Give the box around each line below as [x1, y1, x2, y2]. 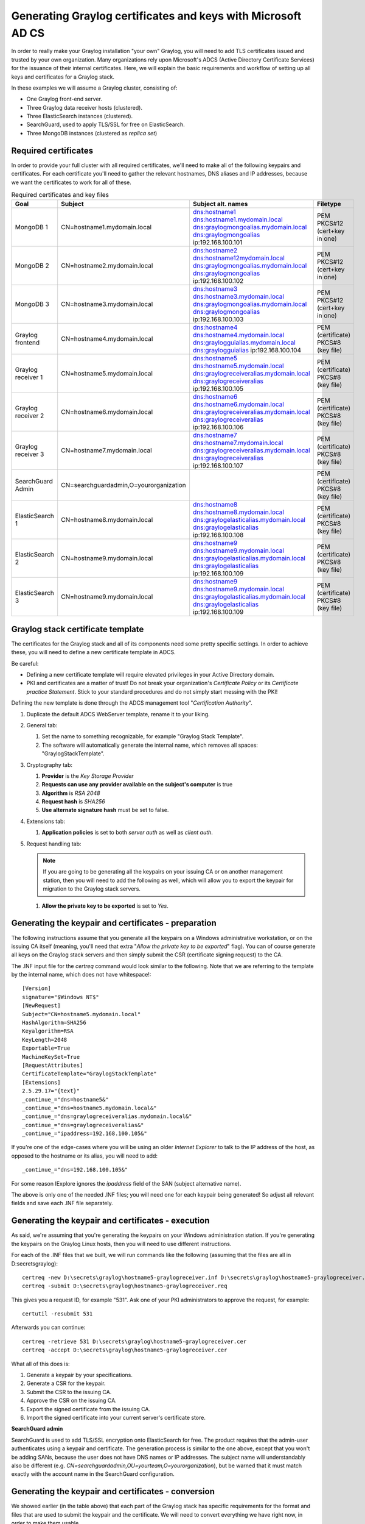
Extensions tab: [26, 817, 66, 825]
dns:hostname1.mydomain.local [192, 215, 283, 224]
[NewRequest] [22, 1002, 61, 1009]
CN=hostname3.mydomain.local [61, 300, 153, 308]
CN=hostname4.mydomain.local [61, 335, 153, 343]
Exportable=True [22, 1045, 71, 1052]
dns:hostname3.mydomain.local [192, 293, 284, 301]
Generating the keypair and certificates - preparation [11, 918, 217, 928]
